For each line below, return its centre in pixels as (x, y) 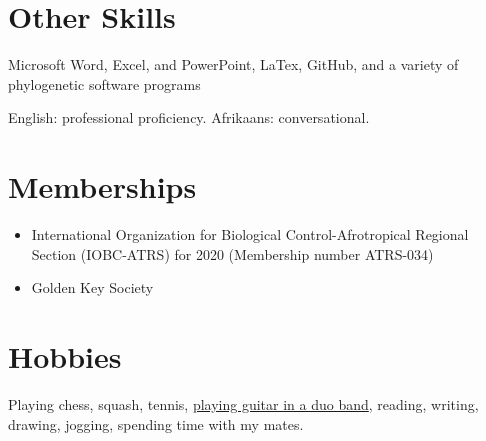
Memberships (102, 186)
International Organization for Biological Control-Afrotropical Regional (250, 234)
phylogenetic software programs (104, 83)
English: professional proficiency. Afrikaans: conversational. (189, 117)
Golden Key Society (92, 287)
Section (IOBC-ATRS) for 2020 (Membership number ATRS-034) (232, 253)
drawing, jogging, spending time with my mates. (156, 423)
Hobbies (65, 356)
